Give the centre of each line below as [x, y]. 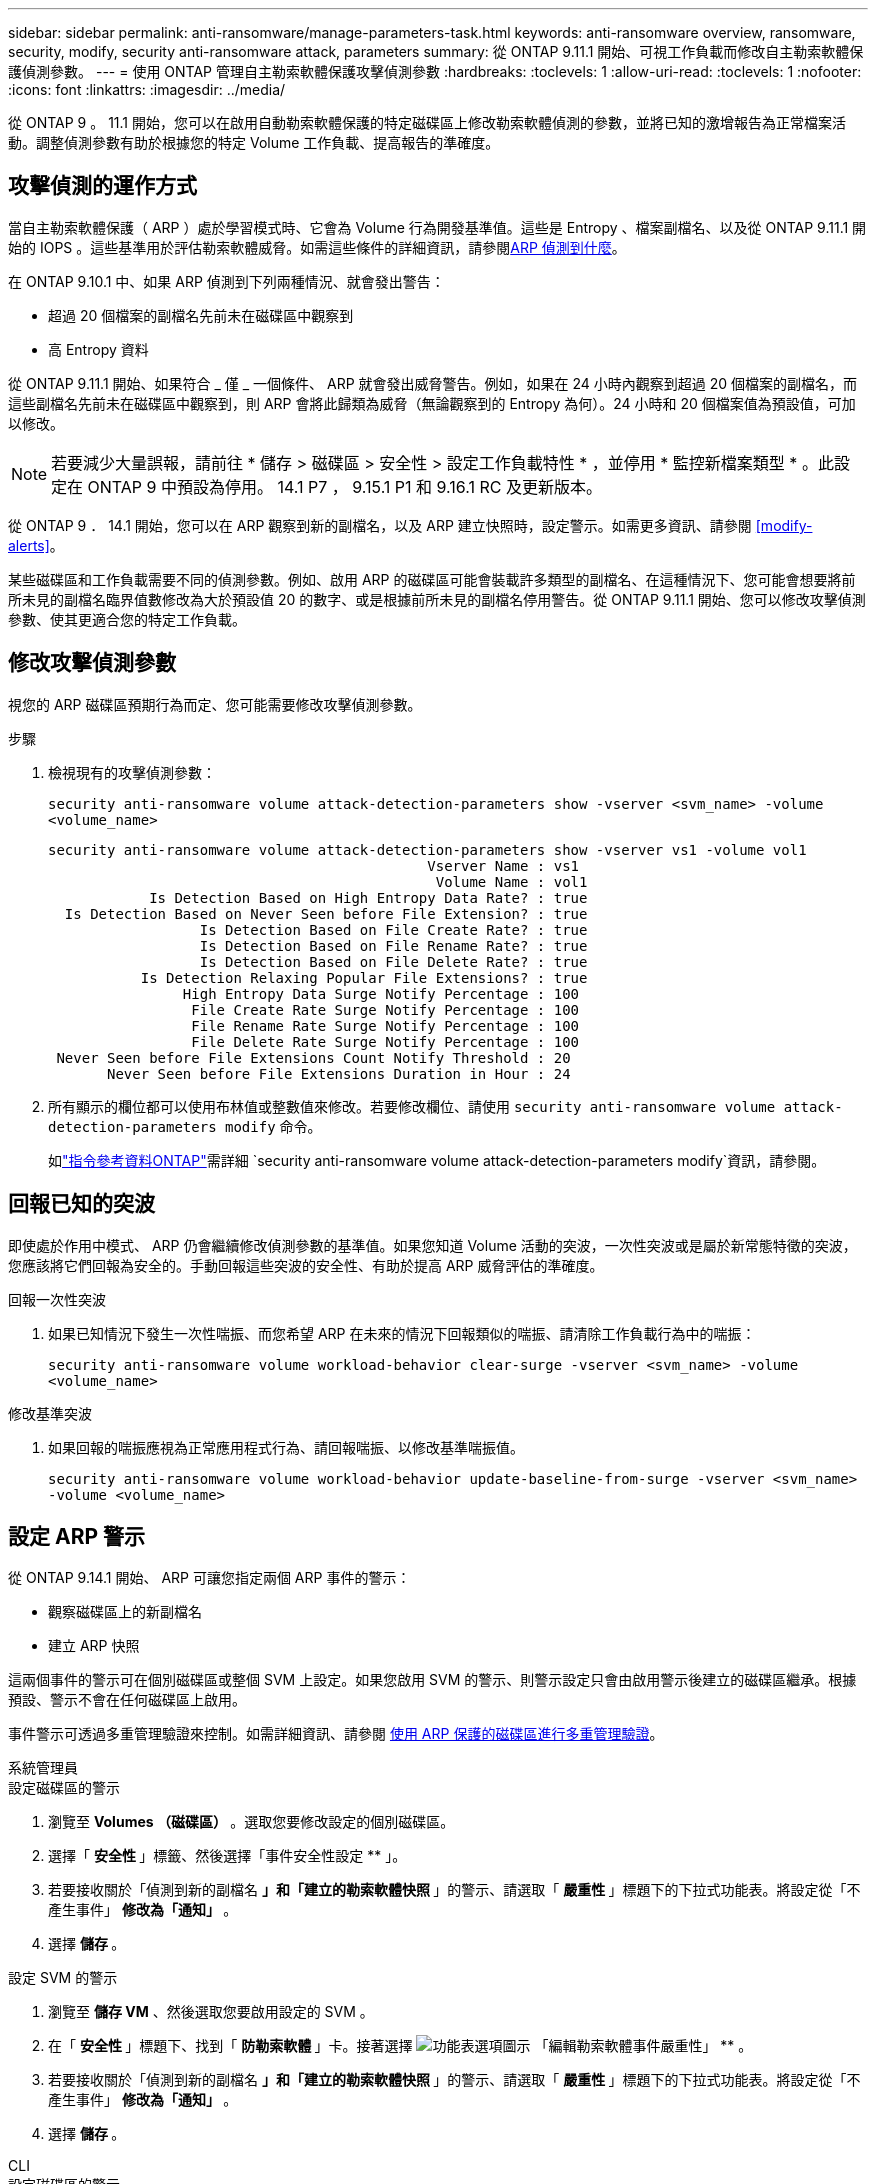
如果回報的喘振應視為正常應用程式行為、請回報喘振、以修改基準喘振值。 [286, 1447]
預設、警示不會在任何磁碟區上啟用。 [127, 1700]
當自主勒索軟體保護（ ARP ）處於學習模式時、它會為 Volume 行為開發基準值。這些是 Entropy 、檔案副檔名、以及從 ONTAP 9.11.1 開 [437, 227]
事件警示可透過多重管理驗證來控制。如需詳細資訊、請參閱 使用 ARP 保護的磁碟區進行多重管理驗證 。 [336, 1734]
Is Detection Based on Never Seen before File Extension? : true [326, 913]
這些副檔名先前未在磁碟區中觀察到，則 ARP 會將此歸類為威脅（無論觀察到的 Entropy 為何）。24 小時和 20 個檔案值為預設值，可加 [432, 403]
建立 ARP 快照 [94, 1646]
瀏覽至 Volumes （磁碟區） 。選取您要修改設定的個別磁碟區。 [251, 1822]
